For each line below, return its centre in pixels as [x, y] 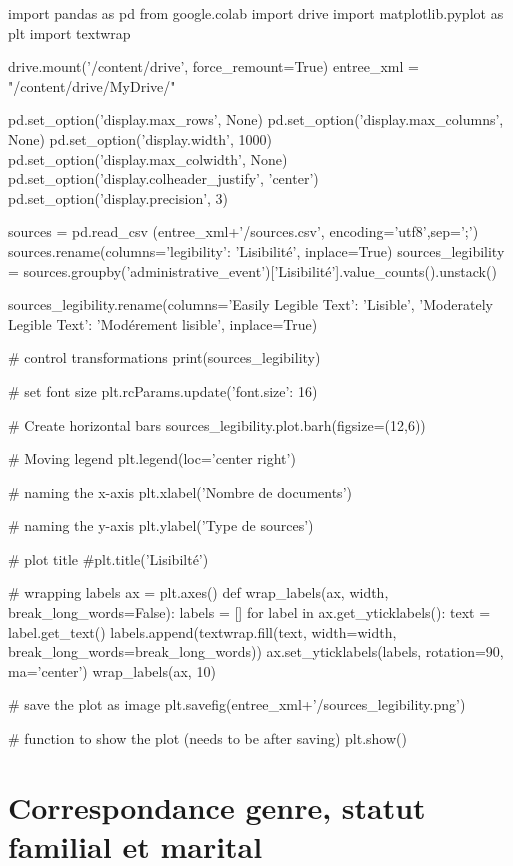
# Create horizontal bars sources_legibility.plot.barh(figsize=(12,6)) [217, 424]
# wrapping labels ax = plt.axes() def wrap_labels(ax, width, [198, 592]
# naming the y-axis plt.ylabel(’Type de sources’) [161, 525]
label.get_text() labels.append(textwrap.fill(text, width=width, [202, 631]
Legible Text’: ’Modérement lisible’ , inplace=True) [163, 323]
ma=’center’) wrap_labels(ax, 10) [112, 670]
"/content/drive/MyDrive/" [92, 85]
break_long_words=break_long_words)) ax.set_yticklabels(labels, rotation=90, [256, 651]
